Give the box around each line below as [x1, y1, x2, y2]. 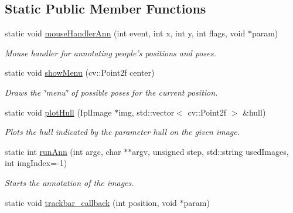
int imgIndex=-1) [5, 157, 67, 169]
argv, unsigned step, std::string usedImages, [132, 145, 289, 157]
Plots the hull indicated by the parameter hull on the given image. [5, 126, 240, 138]
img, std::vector [118, 106, 175, 118]
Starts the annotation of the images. [5, 176, 134, 188]
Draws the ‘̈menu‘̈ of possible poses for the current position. [5, 86, 218, 98]
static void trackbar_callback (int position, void [5, 196, 177, 208]
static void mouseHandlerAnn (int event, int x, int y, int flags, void [5, 27, 246, 39]
